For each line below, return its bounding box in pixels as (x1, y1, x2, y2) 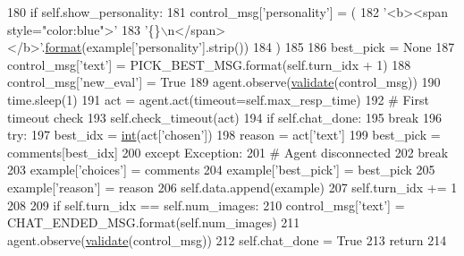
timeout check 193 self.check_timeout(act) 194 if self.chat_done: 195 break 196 (7, 107, 442, 126)
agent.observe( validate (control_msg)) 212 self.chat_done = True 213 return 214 (7, 230, 447, 249)
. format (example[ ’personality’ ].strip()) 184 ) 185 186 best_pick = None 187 (41, 38, 455, 56)
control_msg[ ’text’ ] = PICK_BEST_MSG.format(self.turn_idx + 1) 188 (7, 55, 411, 73)
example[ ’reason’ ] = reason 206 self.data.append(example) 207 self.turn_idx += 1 (7, 177, 458, 196)
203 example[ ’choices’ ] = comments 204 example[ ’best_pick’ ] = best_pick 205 (7, 160, 435, 179)
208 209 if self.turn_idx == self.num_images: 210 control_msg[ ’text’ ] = (7, 195, 405, 214)
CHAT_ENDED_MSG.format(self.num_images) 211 (7, 213, 300, 232)
